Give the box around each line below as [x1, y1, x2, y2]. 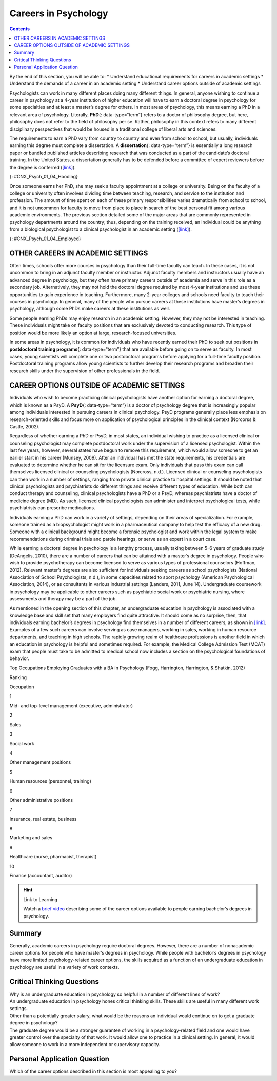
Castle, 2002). [9, 423, 40, 429]
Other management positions [9, 759, 71, 765]
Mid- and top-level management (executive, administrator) [9, 703, 133, 709]
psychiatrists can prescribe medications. [9, 505, 95, 511]
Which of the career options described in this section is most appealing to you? [9, 1068, 177, 1074]
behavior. [9, 655, 29, 662]
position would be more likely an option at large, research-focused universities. [9, 329, 177, 336]
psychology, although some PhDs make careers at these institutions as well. [9, 306, 170, 312]
